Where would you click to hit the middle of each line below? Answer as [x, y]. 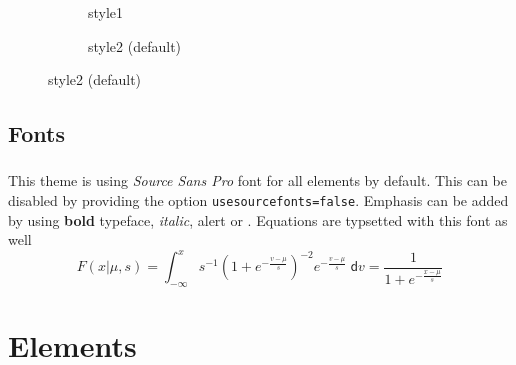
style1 [106, 12]
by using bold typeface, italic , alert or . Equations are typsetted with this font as [258, 219]
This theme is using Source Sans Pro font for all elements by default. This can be [258, 180]
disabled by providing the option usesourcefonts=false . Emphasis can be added [258, 200]
